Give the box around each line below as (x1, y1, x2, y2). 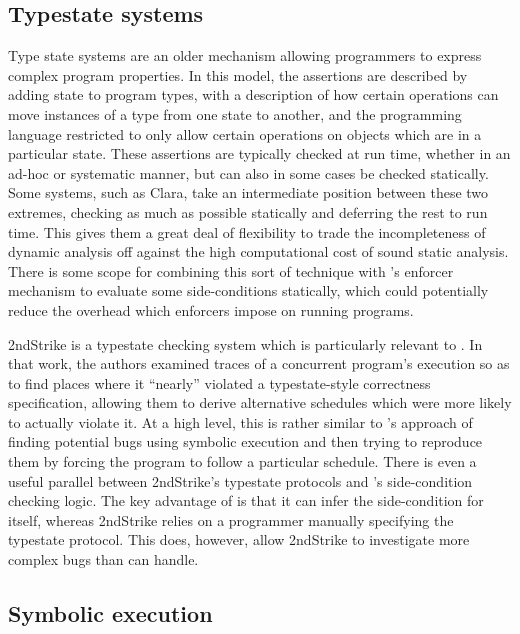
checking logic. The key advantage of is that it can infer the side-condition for (8, 490, 484, 511)
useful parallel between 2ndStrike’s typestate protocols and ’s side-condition (8, 470, 473, 491)
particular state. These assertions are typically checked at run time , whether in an (8, 143, 511, 164)
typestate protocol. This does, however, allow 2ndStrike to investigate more (8, 529, 470, 550)
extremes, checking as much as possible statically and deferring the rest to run (8, 201, 488, 222)
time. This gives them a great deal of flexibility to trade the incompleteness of (8, 221, 486, 242)
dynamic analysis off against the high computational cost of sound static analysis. (8, 241, 509, 262)
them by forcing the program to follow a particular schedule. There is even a (8, 451, 477, 472)
